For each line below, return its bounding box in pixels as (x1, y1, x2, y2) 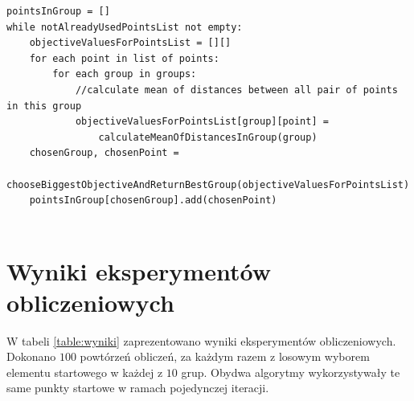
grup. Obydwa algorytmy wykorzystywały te (181, 363, 400, 380)
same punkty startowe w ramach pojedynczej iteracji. (6, 379, 269, 396)
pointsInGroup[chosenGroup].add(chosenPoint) (29, 194, 277, 207)
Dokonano (6, 348, 56, 365)
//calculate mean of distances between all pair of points (75, 84, 398, 96)
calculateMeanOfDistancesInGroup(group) (98, 131, 318, 143)
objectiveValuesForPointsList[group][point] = (75, 116, 329, 128)
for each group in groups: (52, 68, 197, 80)
